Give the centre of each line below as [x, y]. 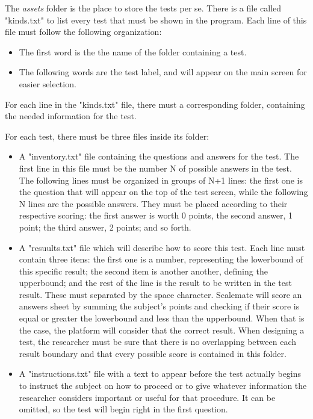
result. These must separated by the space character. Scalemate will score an [160, 294]
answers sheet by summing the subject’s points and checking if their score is [159, 306]
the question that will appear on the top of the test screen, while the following [163, 192]
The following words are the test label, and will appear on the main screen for [163, 72]
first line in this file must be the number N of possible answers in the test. [155, 168]
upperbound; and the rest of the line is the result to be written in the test [155, 283]
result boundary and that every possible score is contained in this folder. [153, 353]
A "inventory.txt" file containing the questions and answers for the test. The [159, 156]
